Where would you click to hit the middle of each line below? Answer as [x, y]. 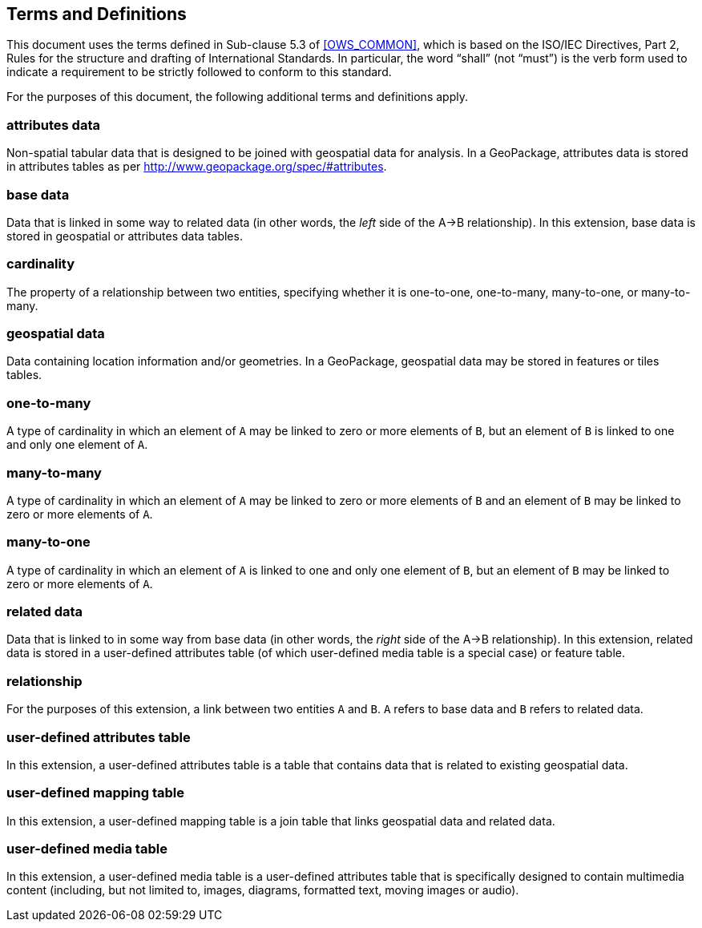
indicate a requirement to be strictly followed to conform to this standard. [199, 72]
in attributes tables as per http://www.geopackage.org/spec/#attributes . [197, 167]
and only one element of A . [77, 445]
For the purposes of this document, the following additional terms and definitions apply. [237, 97]
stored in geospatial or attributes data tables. [125, 236]
